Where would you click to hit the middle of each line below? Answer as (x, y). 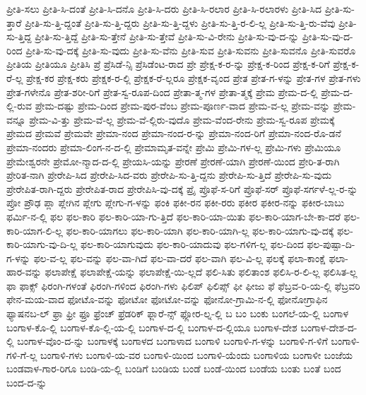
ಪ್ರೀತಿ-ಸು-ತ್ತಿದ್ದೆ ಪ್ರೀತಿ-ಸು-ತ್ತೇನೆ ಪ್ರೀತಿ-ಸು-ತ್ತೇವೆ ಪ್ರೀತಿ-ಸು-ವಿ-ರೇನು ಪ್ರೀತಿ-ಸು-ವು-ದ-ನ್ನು (167, 36)
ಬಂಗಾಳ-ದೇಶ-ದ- (329, 327)
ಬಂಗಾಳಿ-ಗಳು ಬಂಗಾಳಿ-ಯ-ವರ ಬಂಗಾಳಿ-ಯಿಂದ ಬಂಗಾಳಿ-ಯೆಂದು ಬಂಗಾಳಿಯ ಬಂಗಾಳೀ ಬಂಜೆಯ (197, 354)
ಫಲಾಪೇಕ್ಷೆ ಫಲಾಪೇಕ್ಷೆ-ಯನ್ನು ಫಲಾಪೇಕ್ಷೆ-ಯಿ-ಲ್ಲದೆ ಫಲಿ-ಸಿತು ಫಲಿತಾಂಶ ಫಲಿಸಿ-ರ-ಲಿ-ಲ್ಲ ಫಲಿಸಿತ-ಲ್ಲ (201, 272)
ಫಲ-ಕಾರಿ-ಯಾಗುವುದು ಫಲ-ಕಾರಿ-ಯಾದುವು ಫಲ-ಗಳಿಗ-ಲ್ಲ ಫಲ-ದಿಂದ (192, 244)
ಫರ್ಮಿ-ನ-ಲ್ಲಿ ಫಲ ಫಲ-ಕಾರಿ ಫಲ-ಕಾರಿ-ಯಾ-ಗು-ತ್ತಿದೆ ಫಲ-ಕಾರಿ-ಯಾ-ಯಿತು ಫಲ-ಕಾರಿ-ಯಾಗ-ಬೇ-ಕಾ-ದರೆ (173, 216)
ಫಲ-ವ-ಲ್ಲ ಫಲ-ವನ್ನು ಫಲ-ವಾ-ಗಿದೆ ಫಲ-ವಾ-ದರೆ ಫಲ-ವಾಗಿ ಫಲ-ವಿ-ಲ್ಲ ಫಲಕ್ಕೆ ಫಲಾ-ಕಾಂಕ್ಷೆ (179, 258)
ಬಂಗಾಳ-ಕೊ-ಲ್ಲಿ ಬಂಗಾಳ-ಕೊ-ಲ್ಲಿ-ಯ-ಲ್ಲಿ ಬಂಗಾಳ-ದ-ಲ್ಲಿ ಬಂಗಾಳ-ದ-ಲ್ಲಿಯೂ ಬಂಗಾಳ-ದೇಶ (152, 327)
